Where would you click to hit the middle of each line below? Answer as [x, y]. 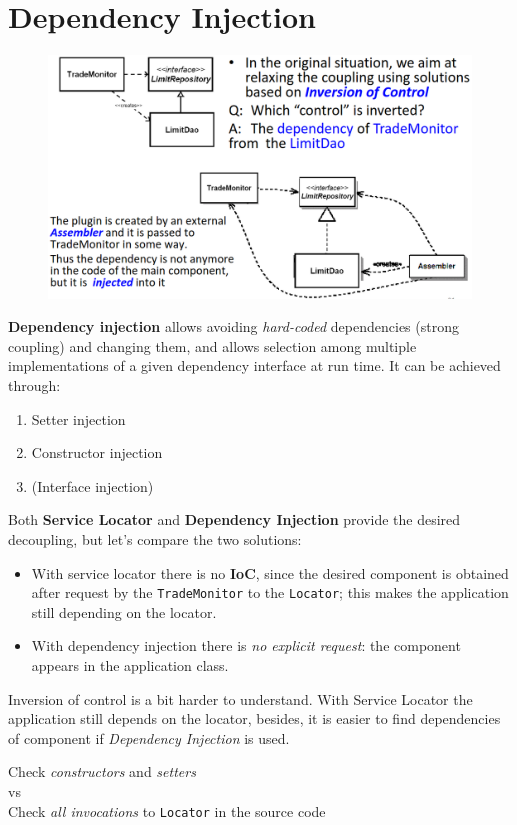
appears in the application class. [130, 664]
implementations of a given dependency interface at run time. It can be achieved [254, 365]
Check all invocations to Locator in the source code [167, 810]
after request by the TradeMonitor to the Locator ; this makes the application [270, 592]
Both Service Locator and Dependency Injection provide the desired [234, 519]
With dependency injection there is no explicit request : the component [246, 645]
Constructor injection [97, 452]
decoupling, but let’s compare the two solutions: [155, 538]
